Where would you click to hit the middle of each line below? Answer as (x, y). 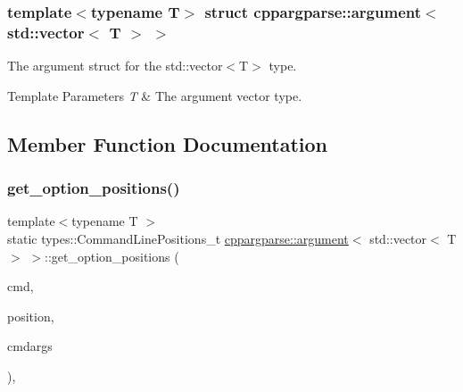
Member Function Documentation (168, 143)
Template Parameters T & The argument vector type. (155, 95)
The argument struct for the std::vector (115, 66)
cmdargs (30, 346)
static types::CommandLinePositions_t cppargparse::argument (178, 238)
